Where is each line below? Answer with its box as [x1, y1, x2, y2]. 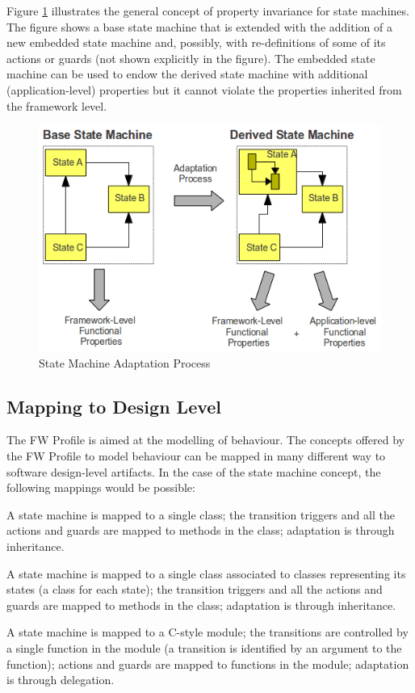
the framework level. [6, 97, 107, 114]
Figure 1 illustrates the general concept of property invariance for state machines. [6, 2, 409, 19]
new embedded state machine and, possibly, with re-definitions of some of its [6, 34, 386, 51]
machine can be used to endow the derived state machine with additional [6, 65, 368, 82]
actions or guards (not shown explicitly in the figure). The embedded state [6, 49, 375, 66]
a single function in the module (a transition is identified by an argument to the [6, 640, 402, 657]
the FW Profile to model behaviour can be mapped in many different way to [6, 447, 386, 464]
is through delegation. [6, 671, 115, 688]
